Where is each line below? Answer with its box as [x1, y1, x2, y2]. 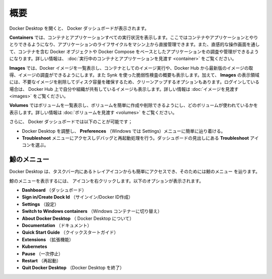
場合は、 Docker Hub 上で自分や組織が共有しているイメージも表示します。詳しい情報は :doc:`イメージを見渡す [9, 86, 239, 92]
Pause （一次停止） [22, 250, 63, 257]
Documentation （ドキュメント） [22, 222, 92, 229]
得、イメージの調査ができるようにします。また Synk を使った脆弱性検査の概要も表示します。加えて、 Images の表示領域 [9, 72, 259, 78]
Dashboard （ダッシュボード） [22, 187, 87, 193]
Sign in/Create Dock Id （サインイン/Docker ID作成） [22, 194, 133, 200]
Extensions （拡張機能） [22, 236, 74, 242]
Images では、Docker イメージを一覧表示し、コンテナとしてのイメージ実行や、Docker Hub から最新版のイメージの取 [9, 65, 253, 71]
